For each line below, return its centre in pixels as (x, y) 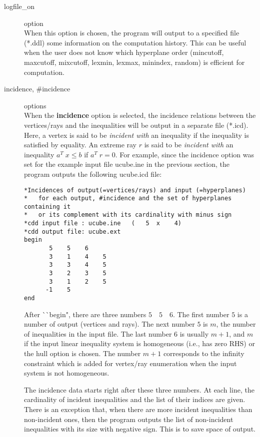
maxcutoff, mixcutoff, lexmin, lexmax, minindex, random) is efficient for (134, 62)
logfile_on (19, 6)
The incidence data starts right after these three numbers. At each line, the (139, 389)
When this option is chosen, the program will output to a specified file (132, 33)
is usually (194, 333)
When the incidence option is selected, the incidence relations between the (140, 115)
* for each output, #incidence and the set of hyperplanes (128, 199)
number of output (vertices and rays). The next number (109, 324)
